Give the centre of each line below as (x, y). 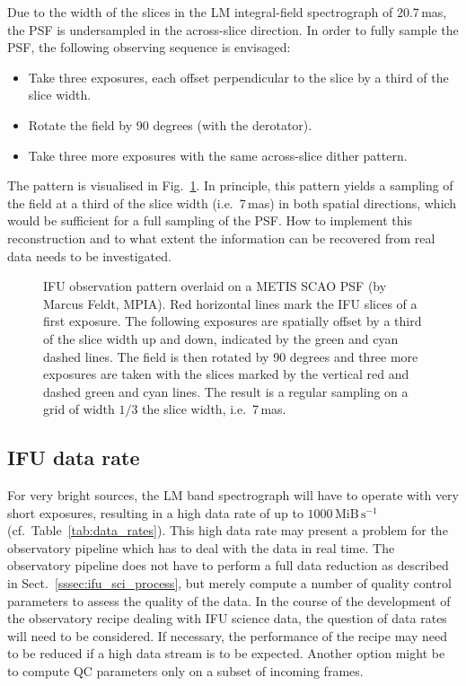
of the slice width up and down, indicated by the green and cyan (221, 338)
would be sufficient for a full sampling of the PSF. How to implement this (210, 220)
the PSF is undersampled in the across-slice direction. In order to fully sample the (233, 29)
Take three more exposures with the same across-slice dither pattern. (218, 155)
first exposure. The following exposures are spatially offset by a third (233, 321)
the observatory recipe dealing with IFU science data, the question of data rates (227, 618)
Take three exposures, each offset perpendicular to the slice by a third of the (238, 77)
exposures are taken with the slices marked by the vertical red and (226, 374)
